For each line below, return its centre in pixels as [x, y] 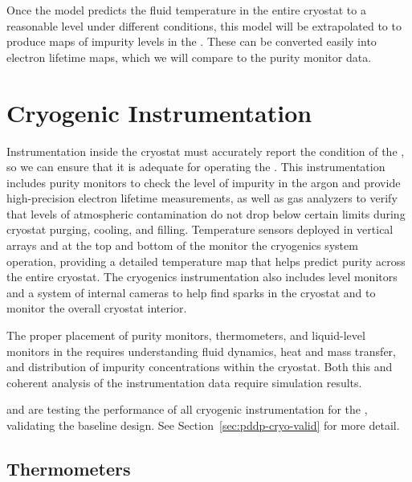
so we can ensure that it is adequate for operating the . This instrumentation [196, 167]
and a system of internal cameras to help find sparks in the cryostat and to [191, 292]
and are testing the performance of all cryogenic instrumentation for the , [187, 409]
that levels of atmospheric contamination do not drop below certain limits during [206, 213]
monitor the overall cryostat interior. [97, 308]
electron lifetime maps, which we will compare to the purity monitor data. [189, 57]
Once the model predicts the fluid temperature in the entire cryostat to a [186, 10]
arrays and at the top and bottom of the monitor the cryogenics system [182, 245]
